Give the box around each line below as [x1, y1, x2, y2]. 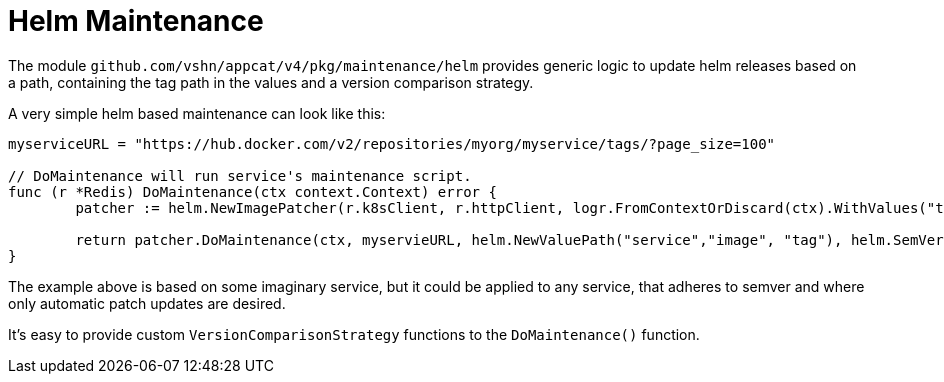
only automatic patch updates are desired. [8, 294, 286, 312]
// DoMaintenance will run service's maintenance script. [8, 167, 472, 184]
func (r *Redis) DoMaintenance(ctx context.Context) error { [8, 183, 497, 200]
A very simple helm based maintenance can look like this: [8, 104, 386, 122]
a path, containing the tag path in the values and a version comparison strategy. [8, 73, 534, 91]
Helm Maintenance [8, 4, 264, 38]
